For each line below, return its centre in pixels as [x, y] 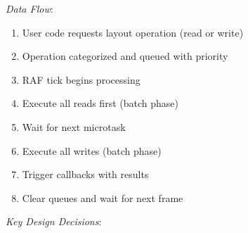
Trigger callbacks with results [85, 174]
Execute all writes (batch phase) [92, 150]
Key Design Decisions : [54, 221]
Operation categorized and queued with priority [125, 56]
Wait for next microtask [74, 126]
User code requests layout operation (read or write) [133, 32]
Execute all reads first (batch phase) [100, 103]
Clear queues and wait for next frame [103, 197]
